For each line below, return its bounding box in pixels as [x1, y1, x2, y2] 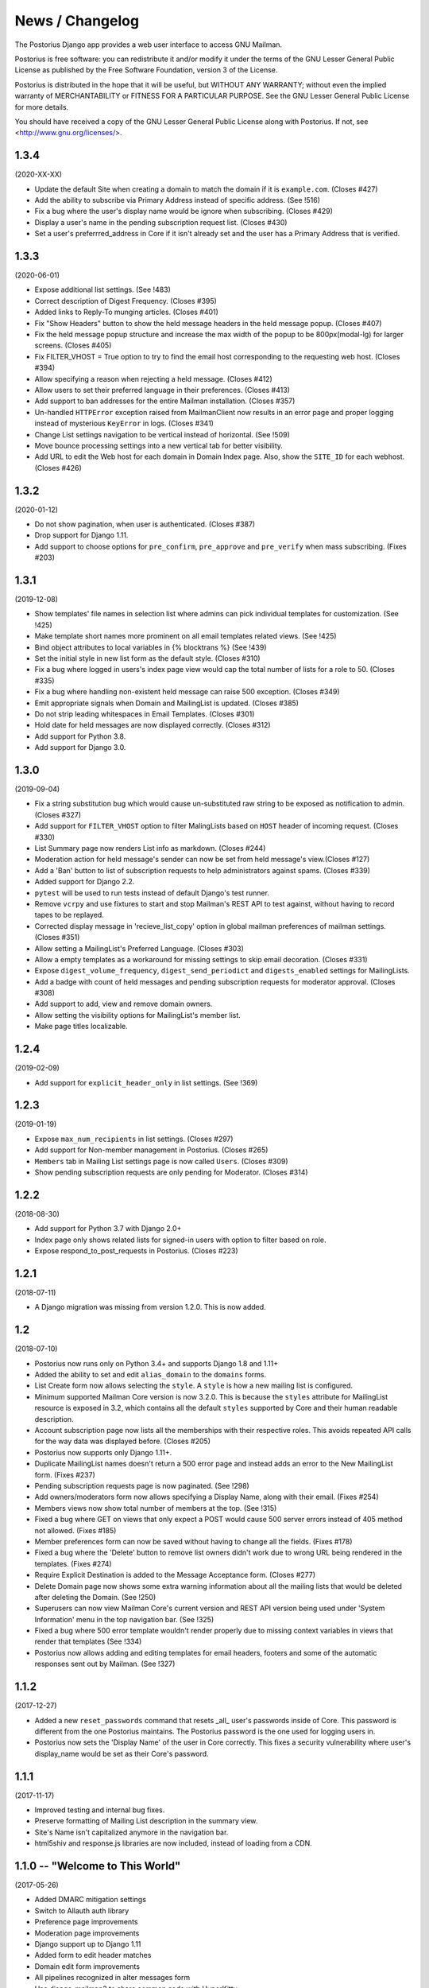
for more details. [14, 102, 69, 111]
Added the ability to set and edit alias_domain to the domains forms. [34, 1370, 266, 1380]
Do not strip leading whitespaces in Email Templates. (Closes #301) [34, 709, 255, 719]
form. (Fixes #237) [34, 1470, 95, 1479]
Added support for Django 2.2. [34, 877, 135, 887]
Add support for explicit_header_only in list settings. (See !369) [34, 1077, 258, 1087]
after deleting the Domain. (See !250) [34, 1592, 157, 1602]
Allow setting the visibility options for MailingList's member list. [34, 1010, 242, 1019]
